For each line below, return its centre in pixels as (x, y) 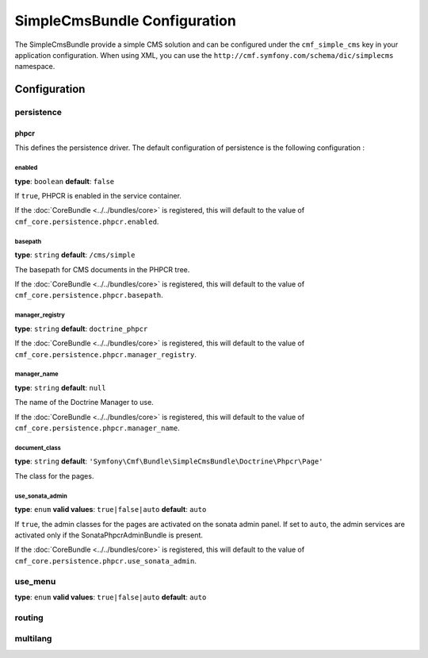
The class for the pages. (54, 475)
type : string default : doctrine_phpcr (81, 329)
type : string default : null (60, 387)
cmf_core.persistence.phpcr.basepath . (89, 295)
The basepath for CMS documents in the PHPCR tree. (102, 269)
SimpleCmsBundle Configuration (126, 21)
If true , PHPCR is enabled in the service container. (98, 196)
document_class (38, 448)
